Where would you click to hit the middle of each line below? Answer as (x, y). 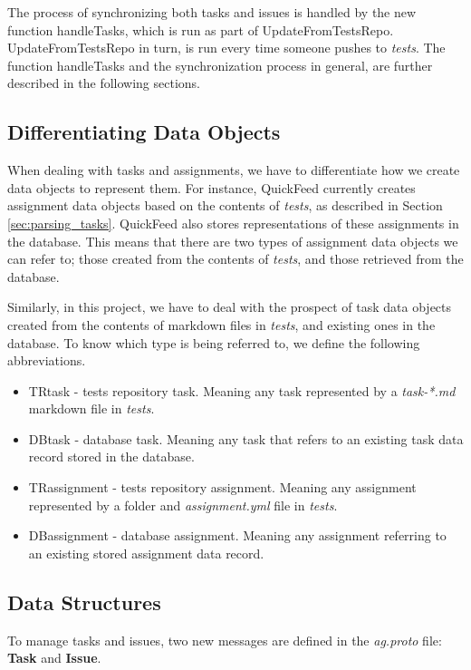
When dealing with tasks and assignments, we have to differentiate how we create (234, 170)
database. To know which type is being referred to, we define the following (214, 342)
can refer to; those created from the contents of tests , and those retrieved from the (235, 259)
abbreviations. (47, 360)
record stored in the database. (111, 456)
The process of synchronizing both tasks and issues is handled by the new (212, 12)
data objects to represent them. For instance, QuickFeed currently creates (211, 187)
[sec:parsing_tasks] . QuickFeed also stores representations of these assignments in (233, 223)
